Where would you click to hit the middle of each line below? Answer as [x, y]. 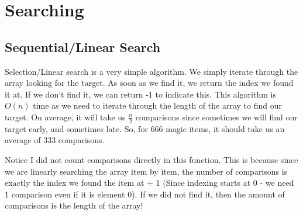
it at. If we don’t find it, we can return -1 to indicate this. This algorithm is [140, 94]
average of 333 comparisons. [55, 140]
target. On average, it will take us [65, 117]
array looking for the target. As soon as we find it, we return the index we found [149, 83]
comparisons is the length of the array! [74, 205]
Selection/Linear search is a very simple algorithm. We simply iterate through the [151, 71]
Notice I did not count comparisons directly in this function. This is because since [151, 159]
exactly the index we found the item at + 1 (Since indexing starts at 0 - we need [149, 183]
